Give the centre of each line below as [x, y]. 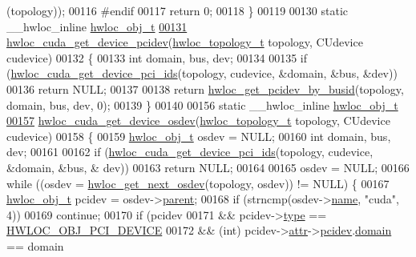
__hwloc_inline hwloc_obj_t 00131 [97, 26]
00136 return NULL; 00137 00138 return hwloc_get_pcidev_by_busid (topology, [205, 88]
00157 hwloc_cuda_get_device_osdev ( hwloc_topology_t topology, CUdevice [198, 120]
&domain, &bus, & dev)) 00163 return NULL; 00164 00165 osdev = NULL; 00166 [208, 167]
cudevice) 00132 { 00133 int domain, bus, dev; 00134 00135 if [157, 57]
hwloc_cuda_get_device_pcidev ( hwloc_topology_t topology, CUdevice [185, 42]
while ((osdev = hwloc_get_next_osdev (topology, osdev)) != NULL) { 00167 [198, 183]
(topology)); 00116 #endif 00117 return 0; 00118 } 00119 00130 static [178, 10]
